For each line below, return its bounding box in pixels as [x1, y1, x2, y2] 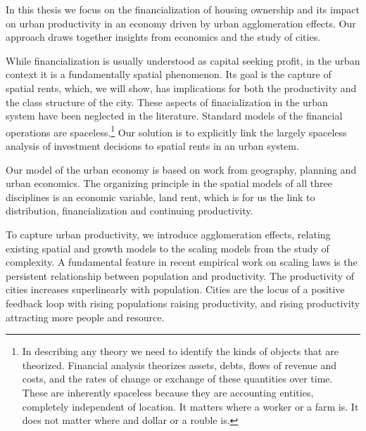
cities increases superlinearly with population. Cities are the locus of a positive [6, 282, 345, 297]
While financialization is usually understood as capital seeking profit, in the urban [6, 53, 360, 67]
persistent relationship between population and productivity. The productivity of [6, 268, 355, 283]
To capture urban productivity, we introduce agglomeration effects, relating [6, 226, 331, 241]
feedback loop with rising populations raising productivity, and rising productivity [6, 295, 360, 310]
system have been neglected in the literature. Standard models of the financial [6, 108, 343, 123]
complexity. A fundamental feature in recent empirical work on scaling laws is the [6, 255, 358, 269]
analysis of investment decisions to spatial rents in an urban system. [6, 139, 299, 153]
